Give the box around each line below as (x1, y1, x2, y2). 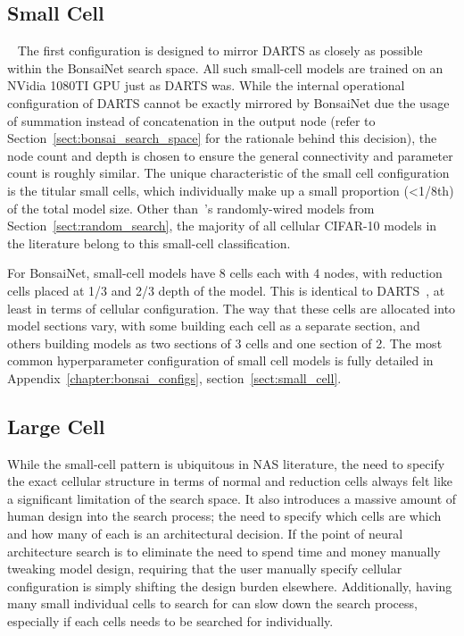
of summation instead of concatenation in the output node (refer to (7, 111, 376, 130)
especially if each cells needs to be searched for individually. (7, 612, 334, 631)
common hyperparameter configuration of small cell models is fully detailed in (7, 351, 434, 370)
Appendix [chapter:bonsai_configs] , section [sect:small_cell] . (7, 368, 342, 387)
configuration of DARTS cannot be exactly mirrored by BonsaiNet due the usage (7, 93, 450, 112)
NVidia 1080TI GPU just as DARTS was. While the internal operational (7, 76, 405, 95)
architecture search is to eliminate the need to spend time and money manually (7, 541, 441, 560)
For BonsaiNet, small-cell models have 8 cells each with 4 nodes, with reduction (7, 264, 443, 282)
